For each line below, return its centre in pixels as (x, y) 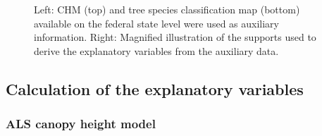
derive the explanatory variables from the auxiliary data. (156, 50)
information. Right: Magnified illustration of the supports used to (175, 37)
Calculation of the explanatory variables (155, 88)
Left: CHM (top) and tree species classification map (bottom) (167, 9)
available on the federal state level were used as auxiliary (156, 23)
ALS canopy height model (81, 124)
